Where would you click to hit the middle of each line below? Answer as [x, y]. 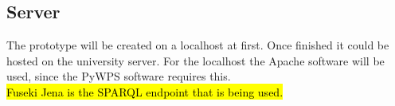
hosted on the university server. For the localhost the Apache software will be [196, 60]
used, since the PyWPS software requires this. [119, 76]
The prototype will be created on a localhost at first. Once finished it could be [198, 45]
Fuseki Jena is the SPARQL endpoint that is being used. [145, 91]
